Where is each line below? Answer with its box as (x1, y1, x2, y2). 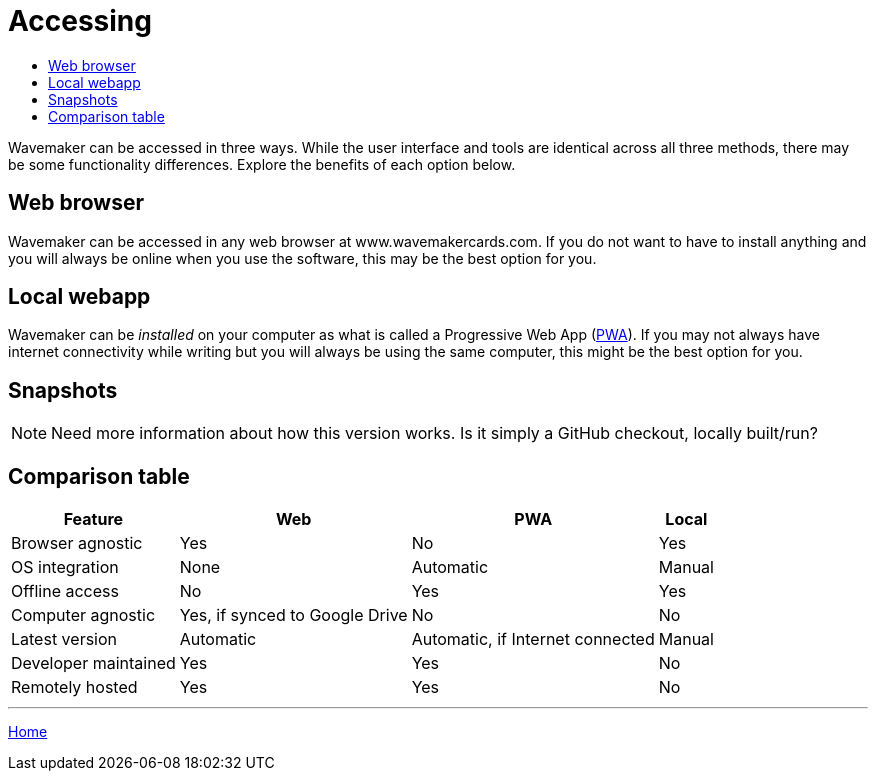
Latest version (11, 629, 118, 650)
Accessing (8, 4, 152, 38)
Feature (63, 509, 124, 530)
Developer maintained (11, 653, 176, 674)
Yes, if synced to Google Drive (179, 605, 408, 626)
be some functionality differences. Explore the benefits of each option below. (8, 155, 516, 173)
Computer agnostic (11, 605, 156, 626)
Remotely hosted (11, 677, 138, 698)
